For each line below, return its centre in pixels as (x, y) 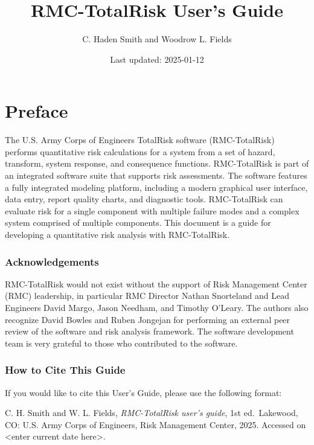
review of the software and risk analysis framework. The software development (149, 331)
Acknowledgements (52, 261)
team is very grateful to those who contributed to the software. (121, 343)
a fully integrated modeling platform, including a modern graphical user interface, (156, 187)
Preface (37, 111)
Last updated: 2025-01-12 (157, 59)
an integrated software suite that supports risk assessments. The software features (156, 175)
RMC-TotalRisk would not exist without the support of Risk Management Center (156, 283)
